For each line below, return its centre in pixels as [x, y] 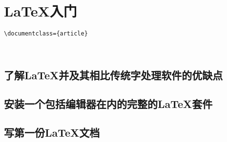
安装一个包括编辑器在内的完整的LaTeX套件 [108, 104]
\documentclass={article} [46, 34]
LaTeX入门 [41, 11]
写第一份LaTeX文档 [52, 133]
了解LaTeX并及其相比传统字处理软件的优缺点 [113, 75]
